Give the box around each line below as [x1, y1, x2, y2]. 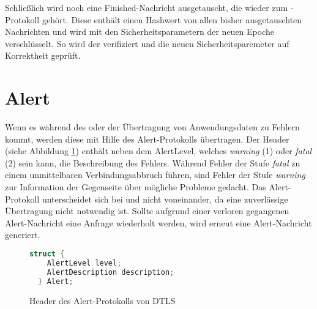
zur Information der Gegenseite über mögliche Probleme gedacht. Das [5, 181, 266, 193]
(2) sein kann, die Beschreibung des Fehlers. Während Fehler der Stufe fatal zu [5, 156, 300, 169]
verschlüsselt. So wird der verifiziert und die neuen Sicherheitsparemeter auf [5, 37, 289, 50]
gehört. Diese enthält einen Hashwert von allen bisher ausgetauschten [42, 13, 302, 26]
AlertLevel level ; [47, 258, 122, 267]
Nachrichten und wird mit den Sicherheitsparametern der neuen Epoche [5, 25, 274, 38]
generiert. [5, 228, 40, 241]
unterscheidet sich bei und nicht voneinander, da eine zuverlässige [42, 192, 288, 205]
